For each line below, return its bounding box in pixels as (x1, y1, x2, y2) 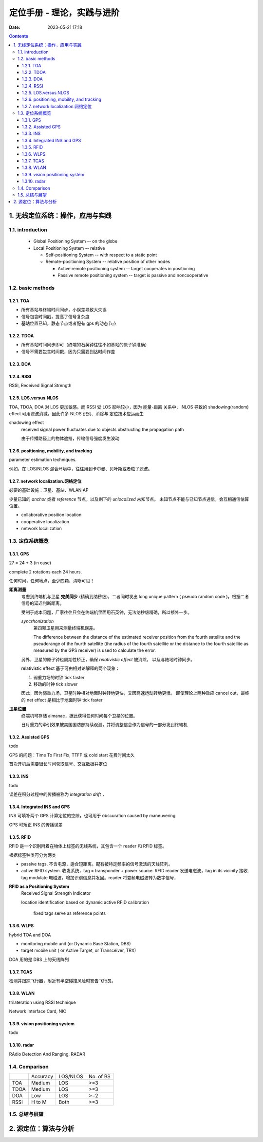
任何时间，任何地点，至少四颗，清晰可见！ (9, 577, 94, 584)
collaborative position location (21, 512, 82, 518)
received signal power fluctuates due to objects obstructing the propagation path (21, 426, 184, 432)
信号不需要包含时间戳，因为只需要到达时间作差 (21, 349, 115, 354)
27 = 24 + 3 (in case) (9, 560, 51, 566)
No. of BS (88, 1073, 111, 1080)
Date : (9, 24, 20, 30)
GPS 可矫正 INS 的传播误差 (9, 822, 63, 828)
